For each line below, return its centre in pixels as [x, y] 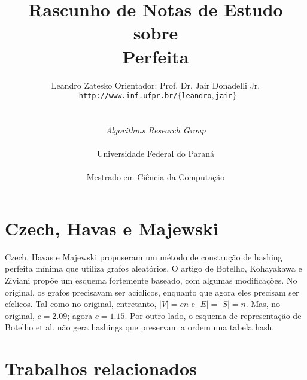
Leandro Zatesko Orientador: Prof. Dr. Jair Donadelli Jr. [156, 85]
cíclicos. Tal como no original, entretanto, [81, 304]
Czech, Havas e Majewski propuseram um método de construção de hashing [144, 256]
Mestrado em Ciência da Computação [156, 177]
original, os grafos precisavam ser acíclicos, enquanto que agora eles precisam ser [152, 292]
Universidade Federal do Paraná [156, 153]
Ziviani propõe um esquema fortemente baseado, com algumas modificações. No [151, 280]
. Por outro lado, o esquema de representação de [213, 315]
